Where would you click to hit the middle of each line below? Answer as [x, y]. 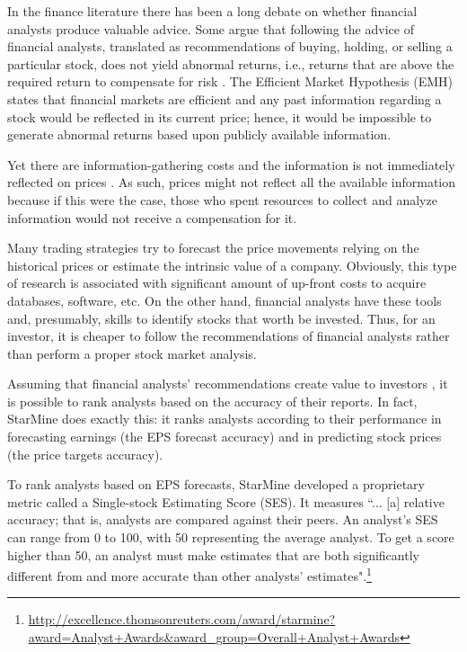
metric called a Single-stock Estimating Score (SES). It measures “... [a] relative [226, 501]
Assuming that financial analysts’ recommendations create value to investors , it [228, 384]
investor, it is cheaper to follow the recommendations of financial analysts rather [229, 336]
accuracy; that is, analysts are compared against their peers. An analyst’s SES [223, 519]
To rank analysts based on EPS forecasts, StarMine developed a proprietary [216, 484]
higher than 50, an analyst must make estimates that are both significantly [213, 554]
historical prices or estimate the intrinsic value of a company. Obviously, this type [232, 265]
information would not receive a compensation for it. [152, 217]
